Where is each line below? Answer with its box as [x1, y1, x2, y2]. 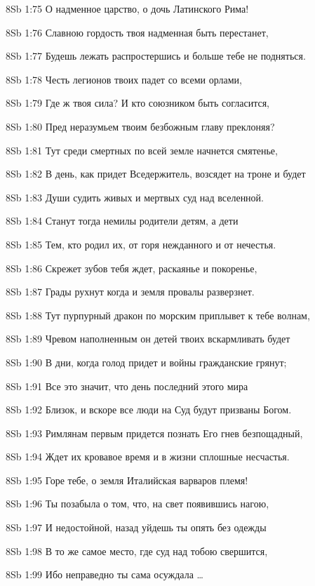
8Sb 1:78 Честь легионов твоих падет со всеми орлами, [6, 72, 242, 86]
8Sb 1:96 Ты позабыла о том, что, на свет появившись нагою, [6, 496, 269, 511]
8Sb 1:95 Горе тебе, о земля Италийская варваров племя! [6, 472, 248, 487]
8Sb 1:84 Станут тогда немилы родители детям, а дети [6, 213, 239, 228]
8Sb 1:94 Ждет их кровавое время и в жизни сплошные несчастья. [6, 449, 290, 464]
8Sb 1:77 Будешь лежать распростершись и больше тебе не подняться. [6, 48, 306, 63]
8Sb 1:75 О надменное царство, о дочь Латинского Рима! [6, 1, 249, 15]
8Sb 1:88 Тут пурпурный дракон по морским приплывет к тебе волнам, [6, 307, 310, 322]
